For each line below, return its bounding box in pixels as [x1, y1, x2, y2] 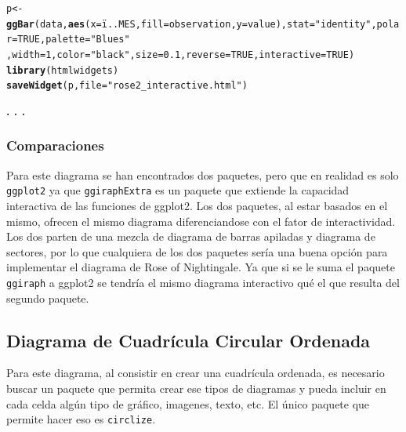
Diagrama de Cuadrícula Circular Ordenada [6, 328, 371, 352]
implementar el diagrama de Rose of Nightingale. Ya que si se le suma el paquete [6, 259, 395, 275]
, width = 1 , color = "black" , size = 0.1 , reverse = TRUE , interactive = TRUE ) [6, 49, 355, 60]
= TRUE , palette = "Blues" [12, 34, 130, 45]
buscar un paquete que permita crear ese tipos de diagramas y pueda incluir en [6, 380, 386, 397]
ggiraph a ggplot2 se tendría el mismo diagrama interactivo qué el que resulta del [6, 274, 400, 290]
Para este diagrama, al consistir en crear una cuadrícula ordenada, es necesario [6, 365, 385, 381]
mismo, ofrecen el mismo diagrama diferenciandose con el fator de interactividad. [6, 212, 396, 229]
